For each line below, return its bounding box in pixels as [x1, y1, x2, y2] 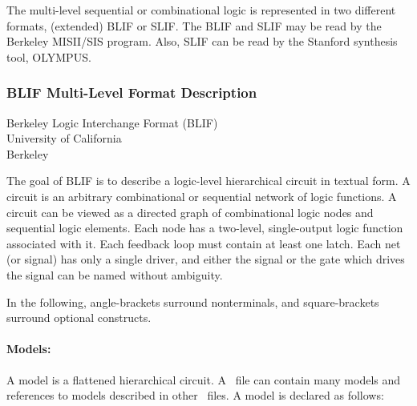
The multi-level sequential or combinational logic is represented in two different [6, 2, 396, 18]
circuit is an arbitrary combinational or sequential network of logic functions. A [6, 187, 397, 204]
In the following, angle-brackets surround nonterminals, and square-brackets [6, 293, 379, 310]
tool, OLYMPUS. [6, 48, 91, 65]
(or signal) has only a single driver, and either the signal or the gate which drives [6, 251, 405, 267]
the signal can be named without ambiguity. [6, 266, 223, 283]
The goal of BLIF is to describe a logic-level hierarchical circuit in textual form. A [6, 172, 411, 189]
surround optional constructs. [6, 309, 152, 326]
